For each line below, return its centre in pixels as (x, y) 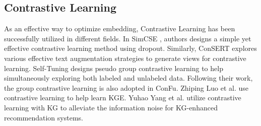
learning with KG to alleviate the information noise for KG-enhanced (111, 107)
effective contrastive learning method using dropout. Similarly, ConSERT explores (130, 48)
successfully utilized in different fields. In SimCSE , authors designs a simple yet (128, 38)
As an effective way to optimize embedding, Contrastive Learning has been (120, 28)
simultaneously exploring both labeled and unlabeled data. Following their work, (128, 78)
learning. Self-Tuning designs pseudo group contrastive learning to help (114, 68)
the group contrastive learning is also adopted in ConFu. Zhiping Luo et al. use (126, 87)
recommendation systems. (44, 117)
